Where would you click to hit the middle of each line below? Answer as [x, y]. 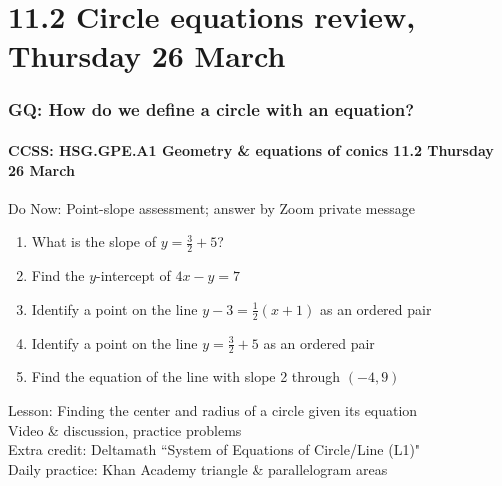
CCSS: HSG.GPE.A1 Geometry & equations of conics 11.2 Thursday [251, 150]
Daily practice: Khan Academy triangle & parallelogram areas [198, 468]
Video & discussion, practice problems [125, 429]
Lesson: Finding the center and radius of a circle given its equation [213, 410]
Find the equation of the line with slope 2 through [186, 376]
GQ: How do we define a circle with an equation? [211, 109]
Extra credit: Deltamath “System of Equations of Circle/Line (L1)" [214, 449]
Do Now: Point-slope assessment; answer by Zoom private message [211, 207]
